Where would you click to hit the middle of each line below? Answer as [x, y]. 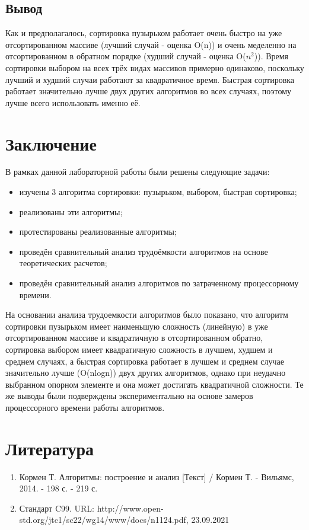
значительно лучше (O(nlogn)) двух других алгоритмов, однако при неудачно [146, 373]
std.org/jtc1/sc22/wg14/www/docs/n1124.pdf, [104, 520]
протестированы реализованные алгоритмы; [98, 232]
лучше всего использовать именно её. [73, 102]
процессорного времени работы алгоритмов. [85, 407]
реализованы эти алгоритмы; [71, 211]
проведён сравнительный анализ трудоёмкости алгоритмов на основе [144, 251]
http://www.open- [130, 508]
